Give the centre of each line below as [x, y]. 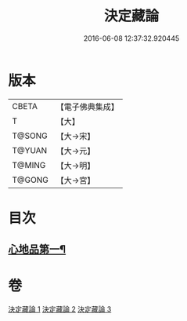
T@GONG [30, 180]
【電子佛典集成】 [87, 107]
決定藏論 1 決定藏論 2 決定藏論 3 [60, 309]
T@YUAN [30, 150]
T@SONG [30, 136]
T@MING [29, 165]
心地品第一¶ [37, 249]
